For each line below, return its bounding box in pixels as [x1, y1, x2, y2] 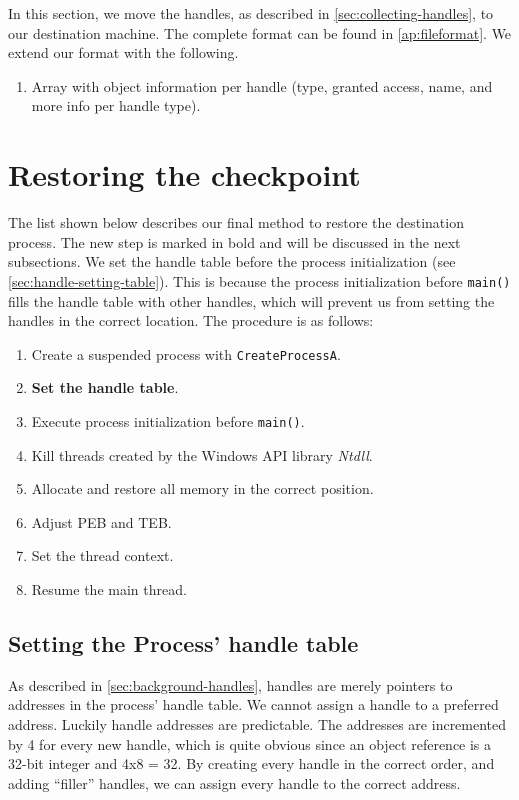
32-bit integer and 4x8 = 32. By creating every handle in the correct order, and [8, 753, 495, 774]
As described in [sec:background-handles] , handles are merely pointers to [8, 674, 453, 695]
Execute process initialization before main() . [31, 410, 305, 431]
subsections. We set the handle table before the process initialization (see [8, 251, 456, 272]
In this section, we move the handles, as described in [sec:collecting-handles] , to [8, 3, 494, 23]
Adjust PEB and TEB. [31, 511, 172, 532]
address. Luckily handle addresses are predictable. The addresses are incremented [8, 713, 507, 734]
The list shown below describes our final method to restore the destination [8, 212, 464, 233]
